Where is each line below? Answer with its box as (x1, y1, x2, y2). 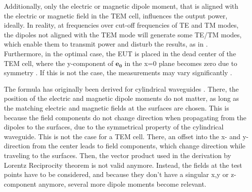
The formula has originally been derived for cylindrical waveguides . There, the (4, 83, 239, 94)
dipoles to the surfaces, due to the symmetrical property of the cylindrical (4, 122, 224, 132)
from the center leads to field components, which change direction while (32, 141, 246, 151)
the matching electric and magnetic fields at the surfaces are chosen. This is (4, 102, 229, 112)
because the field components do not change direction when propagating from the (4, 112, 247, 122)
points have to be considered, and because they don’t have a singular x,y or (4, 169, 229, 179)
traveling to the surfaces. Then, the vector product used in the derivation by (4, 150, 231, 160)
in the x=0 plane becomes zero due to (124, 58, 237, 68)
